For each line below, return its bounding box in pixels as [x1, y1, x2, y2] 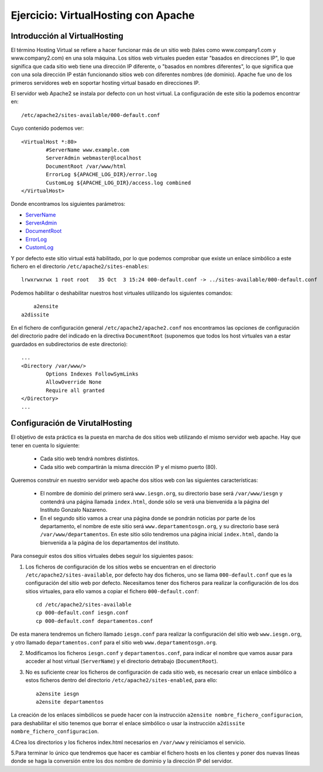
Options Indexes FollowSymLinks [46, 370, 139, 377]
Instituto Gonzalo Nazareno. [40, 506, 108, 513]
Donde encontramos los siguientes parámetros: [11, 201, 126, 208]
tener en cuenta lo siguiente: [11, 442, 80, 449]
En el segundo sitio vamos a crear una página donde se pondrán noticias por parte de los [40, 515, 256, 522]
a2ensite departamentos [36, 698, 104, 705]
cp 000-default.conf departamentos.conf [36, 618, 153, 624]
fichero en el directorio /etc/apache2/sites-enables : [11, 263, 149, 270]
